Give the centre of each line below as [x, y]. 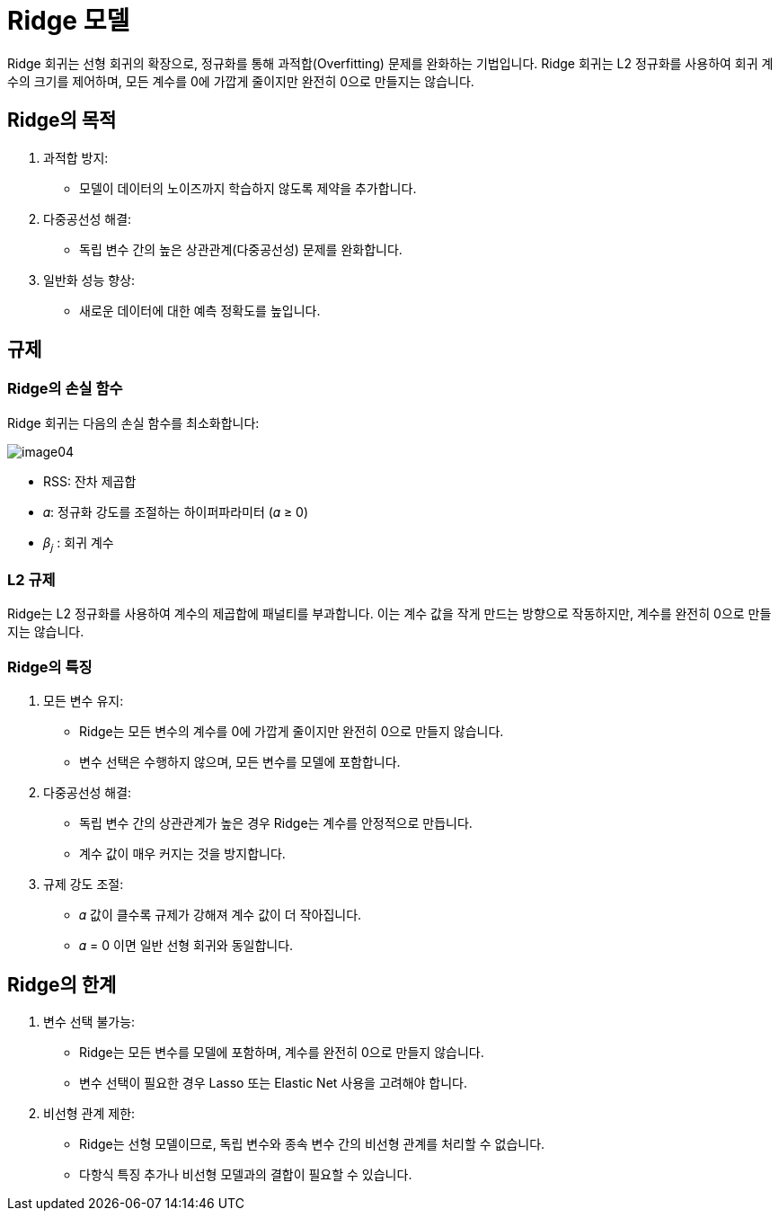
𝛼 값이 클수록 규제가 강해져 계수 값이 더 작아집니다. [221, 915]
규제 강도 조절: [84, 885]
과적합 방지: [76, 157]
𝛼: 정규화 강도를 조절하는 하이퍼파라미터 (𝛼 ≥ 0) [176, 511]
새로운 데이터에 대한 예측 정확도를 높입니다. [200, 310]
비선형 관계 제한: [89, 1113]
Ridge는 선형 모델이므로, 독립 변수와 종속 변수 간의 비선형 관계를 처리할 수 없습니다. [312, 1143]
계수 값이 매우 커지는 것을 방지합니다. [182, 854]
